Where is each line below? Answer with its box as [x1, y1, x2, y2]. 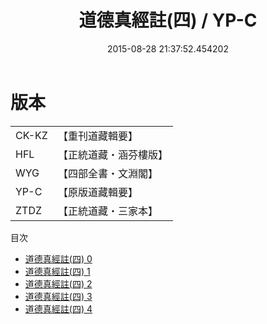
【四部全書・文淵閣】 [57, 166, 158, 180]
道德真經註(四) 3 [24, 290, 93, 302]
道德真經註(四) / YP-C [78, 9, 258, 32]
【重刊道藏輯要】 [57, 129, 138, 143]
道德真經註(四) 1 [24, 265, 91, 277]
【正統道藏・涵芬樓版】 [57, 147, 168, 161]
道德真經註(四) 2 [24, 277, 93, 290]
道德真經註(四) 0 [24, 252, 93, 265]
